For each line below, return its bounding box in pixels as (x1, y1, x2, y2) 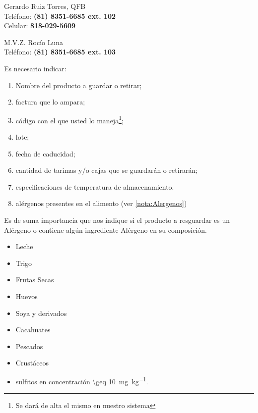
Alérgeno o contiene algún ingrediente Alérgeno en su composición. (4, 224, 207, 235)
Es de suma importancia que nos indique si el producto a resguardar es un (4, 214, 230, 225)
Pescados (15, 341, 43, 351)
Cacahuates (15, 324, 51, 335)
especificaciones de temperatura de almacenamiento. (15, 181, 174, 192)
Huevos (15, 291, 38, 301)
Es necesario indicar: (4, 63, 66, 73)
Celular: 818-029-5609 (4, 20, 76, 31)
